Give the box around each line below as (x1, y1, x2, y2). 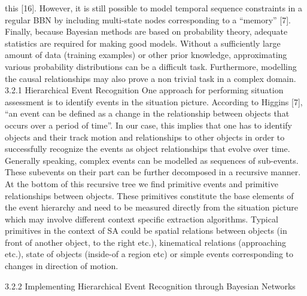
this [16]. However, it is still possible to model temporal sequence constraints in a (5, 2, 302, 14)
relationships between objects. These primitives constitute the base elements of (5, 189, 294, 202)
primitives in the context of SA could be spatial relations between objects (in (5, 224, 287, 237)
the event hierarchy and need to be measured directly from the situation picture (5, 201, 298, 213)
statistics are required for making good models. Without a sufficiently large (5, 36, 281, 49)
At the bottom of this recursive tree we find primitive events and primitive (5, 177, 278, 190)
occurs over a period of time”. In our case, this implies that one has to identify (5, 118, 293, 131)
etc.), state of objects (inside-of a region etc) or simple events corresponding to (5, 248, 294, 260)
